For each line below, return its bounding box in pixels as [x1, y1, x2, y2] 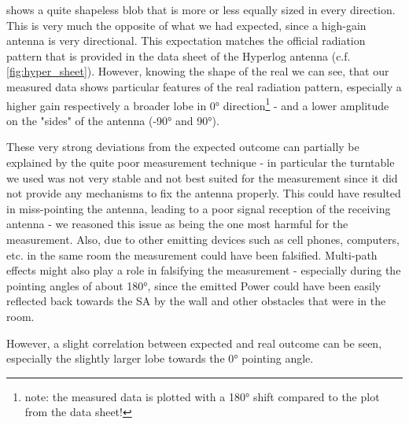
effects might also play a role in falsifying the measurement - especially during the [6, 262, 401, 278]
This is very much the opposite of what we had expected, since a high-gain [6, 17, 367, 33]
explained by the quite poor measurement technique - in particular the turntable [6, 154, 395, 170]
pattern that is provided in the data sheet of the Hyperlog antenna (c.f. [6, 47, 351, 64]
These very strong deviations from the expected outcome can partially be [6, 138, 359, 155]
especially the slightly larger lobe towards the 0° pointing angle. [6, 350, 314, 367]
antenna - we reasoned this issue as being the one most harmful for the [6, 216, 348, 232]
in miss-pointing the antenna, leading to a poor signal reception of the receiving [6, 200, 391, 216]
